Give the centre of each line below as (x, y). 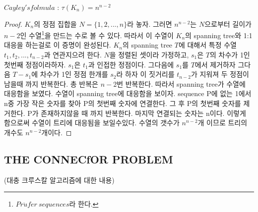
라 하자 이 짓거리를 (145, 74)
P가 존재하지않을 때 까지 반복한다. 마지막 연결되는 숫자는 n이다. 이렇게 (137, 113)
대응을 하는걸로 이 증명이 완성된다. (58, 45)
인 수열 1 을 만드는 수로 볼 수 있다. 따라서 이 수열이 (97, 34)
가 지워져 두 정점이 (220, 74)
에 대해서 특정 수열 (207, 45)
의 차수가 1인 (230, 55)
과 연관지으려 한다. (73, 55)
